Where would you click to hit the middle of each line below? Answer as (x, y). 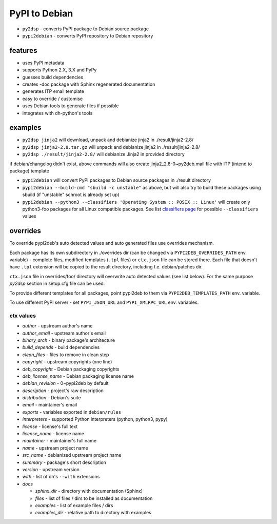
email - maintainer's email (50, 405)
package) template (29, 171)
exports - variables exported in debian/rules (72, 412)
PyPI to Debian (41, 13)
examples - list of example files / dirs (74, 505)
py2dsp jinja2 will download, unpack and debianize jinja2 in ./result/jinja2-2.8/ (108, 140)
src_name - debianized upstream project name (72, 455)
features (23, 51)
